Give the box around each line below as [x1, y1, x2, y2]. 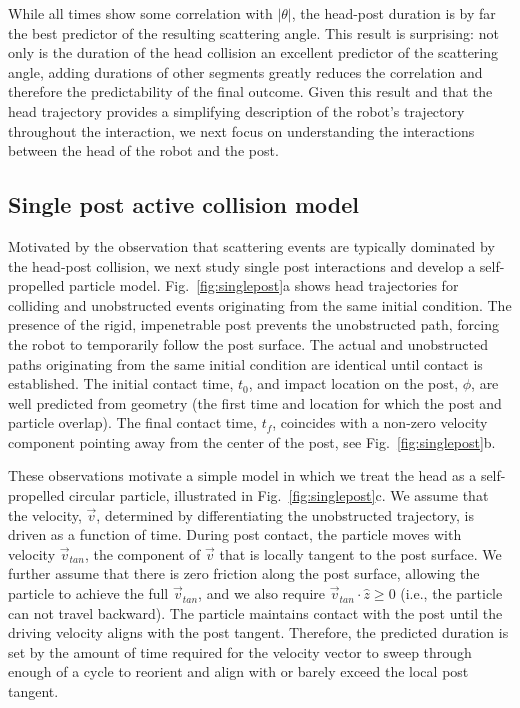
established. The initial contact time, [8, 373, 234, 394]
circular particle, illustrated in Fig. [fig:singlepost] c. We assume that [69, 485, 489, 506]
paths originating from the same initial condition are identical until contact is [8, 353, 483, 374]
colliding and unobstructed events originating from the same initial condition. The [8, 294, 512, 315]
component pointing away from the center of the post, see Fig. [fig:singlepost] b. [8, 431, 496, 452]
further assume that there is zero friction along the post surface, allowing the [8, 563, 480, 584]
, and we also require [198, 583, 326, 604]
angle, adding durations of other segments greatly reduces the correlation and [8, 61, 483, 82]
